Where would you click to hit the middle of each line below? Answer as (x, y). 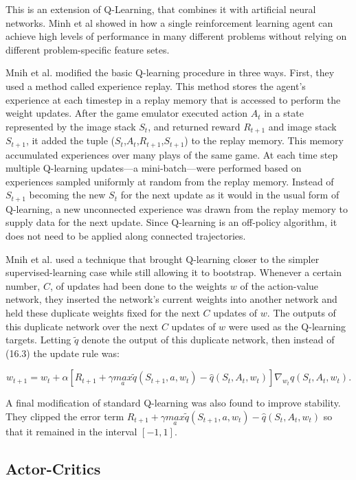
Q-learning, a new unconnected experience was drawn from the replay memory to (177, 208)
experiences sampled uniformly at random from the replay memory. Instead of (170, 181)
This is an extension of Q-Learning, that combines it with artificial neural (161, 9)
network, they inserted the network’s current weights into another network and (171, 299)
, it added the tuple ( (70, 140)
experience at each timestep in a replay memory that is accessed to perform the (173, 99)
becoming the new (67, 195)
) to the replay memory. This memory (264, 140)
